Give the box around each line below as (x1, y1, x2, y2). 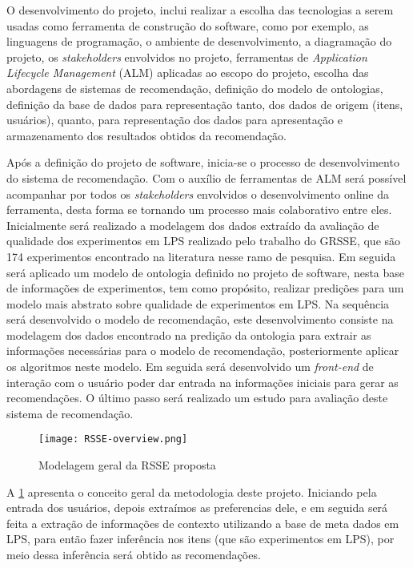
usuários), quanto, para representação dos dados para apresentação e (6, 111, 343, 128)
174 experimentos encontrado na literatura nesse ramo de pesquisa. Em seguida (6, 248, 396, 264)
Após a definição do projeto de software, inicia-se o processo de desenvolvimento (6, 154, 399, 171)
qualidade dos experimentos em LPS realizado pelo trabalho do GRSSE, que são (6, 232, 401, 249)
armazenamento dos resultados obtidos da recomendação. (6, 127, 287, 143)
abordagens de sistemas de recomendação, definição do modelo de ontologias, (6, 79, 383, 96)
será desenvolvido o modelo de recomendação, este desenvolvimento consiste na (6, 311, 394, 328)
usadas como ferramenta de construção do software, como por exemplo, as (6, 17, 369, 34)
